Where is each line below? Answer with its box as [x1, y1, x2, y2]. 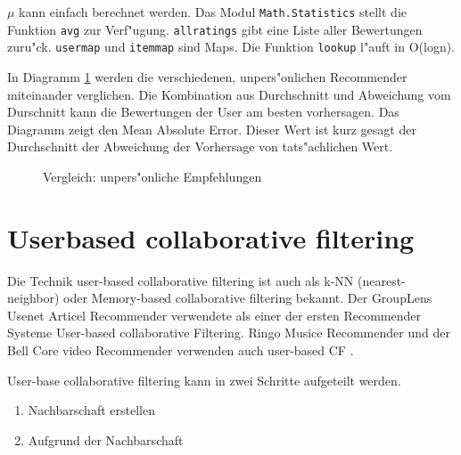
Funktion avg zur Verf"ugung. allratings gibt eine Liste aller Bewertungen [7, 20, 423, 38]
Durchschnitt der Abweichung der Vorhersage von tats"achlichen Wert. [7, 137, 393, 156]
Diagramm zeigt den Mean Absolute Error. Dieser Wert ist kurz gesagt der [7, 119, 416, 138]
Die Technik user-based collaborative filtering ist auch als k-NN [7, 271, 354, 289]
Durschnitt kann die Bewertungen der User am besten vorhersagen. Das [7, 102, 399, 121]
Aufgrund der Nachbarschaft [28, 430, 184, 449]
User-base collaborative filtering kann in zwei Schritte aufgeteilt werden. [7, 370, 401, 389]
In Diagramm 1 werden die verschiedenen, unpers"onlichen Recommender [7, 67, 407, 85]
